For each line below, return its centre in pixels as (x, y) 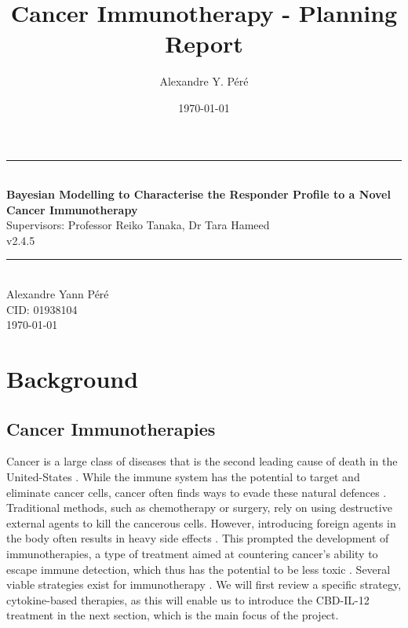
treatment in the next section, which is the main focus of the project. (173, 615)
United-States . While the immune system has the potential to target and (183, 477)
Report (204, 44)
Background (73, 379)
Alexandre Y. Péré (204, 81)
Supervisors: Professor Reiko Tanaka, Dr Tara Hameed (138, 225)
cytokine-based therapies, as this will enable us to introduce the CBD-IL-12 (188, 599)
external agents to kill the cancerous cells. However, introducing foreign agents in (201, 522)
